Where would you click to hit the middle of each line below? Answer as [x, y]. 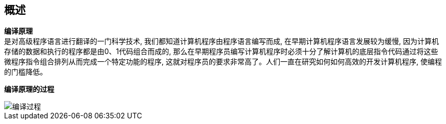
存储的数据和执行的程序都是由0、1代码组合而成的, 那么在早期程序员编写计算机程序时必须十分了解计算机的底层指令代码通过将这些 [221, 52]
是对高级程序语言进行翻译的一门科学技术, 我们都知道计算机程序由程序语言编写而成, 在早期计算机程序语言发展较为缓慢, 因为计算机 [221, 41]
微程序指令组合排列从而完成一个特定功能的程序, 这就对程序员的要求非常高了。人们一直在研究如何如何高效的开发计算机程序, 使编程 [223, 62]
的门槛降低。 [26, 72]
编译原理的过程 [29, 89]
